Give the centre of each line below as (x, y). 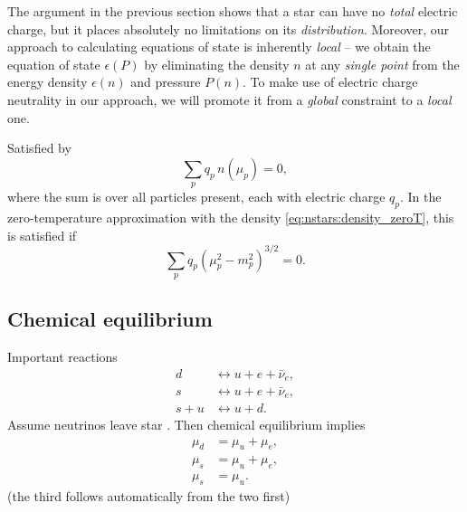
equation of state (54, 64)
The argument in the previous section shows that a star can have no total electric (233, 11)
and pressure (166, 82)
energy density (48, 82)
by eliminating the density (217, 64)
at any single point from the (382, 64)
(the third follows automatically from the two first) (149, 496)
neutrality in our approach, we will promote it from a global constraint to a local (229, 99)
